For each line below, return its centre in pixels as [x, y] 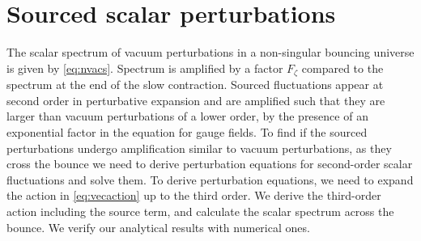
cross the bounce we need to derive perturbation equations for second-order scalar [210, 164]
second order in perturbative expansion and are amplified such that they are [196, 100]
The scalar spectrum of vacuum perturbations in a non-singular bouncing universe [210, 52]
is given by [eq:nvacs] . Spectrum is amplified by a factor [145, 68]
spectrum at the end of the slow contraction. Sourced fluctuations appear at [195, 85]
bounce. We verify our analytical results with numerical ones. [158, 227]
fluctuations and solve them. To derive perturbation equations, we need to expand [210, 179]
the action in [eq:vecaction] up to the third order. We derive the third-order [194, 195]
